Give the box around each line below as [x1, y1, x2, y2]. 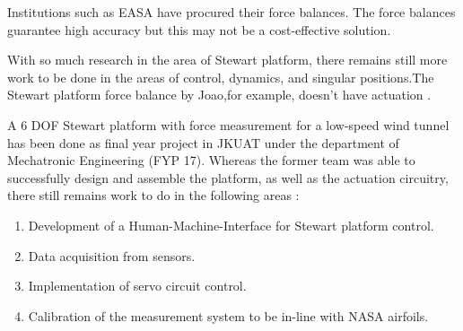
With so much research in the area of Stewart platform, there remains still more [7, 50, 448, 69]
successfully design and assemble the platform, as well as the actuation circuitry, [7, 168, 449, 187]
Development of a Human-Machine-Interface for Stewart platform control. [28, 215, 434, 234]
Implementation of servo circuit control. [28, 276, 247, 295]
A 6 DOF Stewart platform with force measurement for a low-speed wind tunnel [7, 115, 450, 134]
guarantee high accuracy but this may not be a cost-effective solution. [7, 20, 391, 39]
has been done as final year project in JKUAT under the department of [7, 133, 399, 152]
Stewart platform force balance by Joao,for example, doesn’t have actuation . [7, 85, 432, 104]
